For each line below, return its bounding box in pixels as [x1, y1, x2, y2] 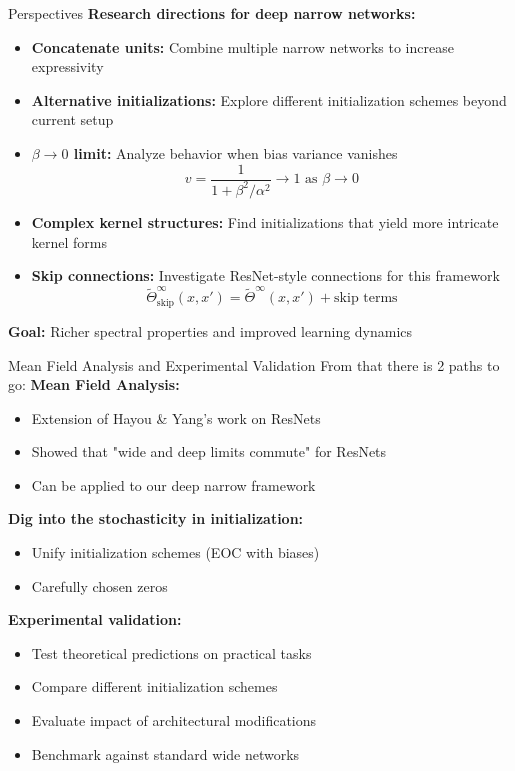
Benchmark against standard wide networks [31, 743, 300, 764]
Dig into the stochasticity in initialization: [8, 508, 304, 529]
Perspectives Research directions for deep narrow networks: [8, 3, 416, 23]
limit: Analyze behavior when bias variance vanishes [73, 142, 398, 163]
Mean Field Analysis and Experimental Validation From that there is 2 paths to [8, 354, 500, 375]
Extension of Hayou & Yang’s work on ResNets [31, 407, 321, 428]
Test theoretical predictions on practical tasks [31, 642, 312, 663]
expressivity [31, 56, 104, 77]
